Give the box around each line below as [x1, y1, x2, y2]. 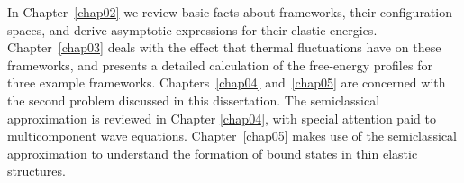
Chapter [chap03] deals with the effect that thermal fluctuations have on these [7, 38, 441, 57]
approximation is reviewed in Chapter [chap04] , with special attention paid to [7, 108, 436, 127]
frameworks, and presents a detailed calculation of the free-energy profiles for [7, 55, 432, 74]
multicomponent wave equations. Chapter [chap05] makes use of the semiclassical [7, 126, 458, 145]
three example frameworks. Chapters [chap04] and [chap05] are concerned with [7, 73, 446, 92]
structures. [7, 161, 66, 180]
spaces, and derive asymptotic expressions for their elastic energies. [7, 20, 378, 39]
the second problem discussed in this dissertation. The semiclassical [7, 90, 380, 109]
